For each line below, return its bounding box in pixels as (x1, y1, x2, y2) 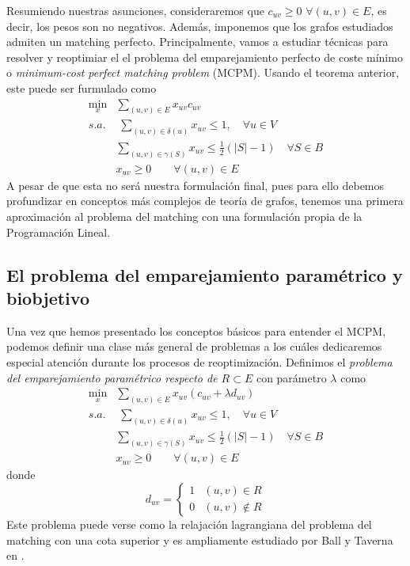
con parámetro (256, 369, 327, 386)
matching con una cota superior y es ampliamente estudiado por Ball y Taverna (6, 531, 393, 548)
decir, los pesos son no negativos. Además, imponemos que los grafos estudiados (6, 17, 393, 34)
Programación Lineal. (6, 223, 111, 240)
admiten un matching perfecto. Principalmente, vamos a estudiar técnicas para (6, 33, 389, 50)
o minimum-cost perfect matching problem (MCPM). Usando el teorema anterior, (6, 64, 400, 81)
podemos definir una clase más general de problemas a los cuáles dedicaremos (6, 338, 382, 355)
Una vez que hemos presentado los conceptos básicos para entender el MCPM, (6, 322, 386, 339)
